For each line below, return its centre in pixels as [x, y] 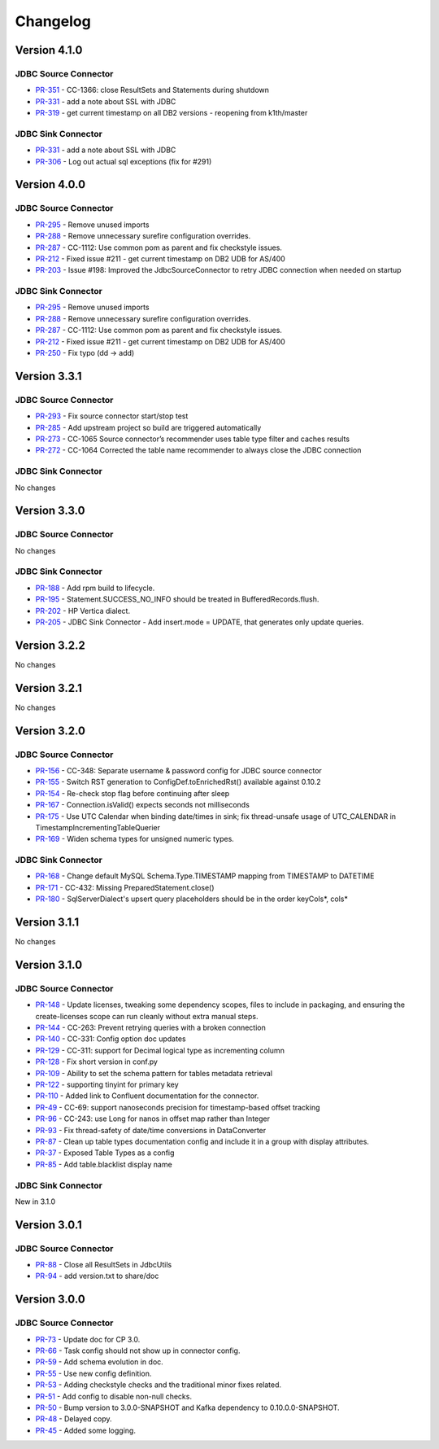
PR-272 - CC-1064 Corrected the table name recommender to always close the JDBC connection [198, 450]
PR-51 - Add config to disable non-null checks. [114, 1396]
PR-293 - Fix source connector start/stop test [112, 416]
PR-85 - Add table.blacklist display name [104, 1164]
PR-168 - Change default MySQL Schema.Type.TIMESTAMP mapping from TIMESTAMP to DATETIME [205, 876]
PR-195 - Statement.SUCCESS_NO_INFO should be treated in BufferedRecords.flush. [177, 599]
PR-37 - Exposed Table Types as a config [105, 1153]
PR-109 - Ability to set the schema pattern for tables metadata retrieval [154, 1073]
